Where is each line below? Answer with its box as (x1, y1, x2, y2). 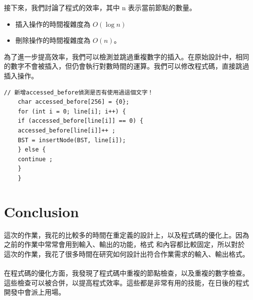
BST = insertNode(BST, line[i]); (18, 136, 126, 144)
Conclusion (4, 201, 79, 221)
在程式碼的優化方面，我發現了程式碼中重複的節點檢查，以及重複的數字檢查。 (4, 268, 249, 278)
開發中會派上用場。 (4, 287, 65, 297)
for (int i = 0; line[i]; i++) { (18, 108, 126, 115)
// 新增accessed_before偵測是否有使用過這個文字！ (4, 89, 154, 96)
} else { (18, 146, 46, 153)
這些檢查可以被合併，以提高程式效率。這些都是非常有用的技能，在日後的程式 (4, 277, 249, 287)
